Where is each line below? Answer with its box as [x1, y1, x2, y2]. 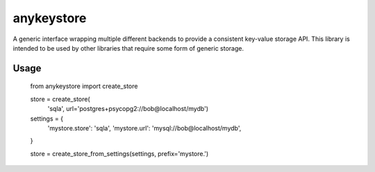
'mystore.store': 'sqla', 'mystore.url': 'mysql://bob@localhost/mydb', [47, 123, 242, 132]
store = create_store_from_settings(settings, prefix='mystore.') [30, 149, 209, 157]
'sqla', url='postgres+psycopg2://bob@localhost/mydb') [47, 105, 208, 113]
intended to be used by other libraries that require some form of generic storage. [12, 44, 244, 52]
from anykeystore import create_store [30, 82, 138, 90]
